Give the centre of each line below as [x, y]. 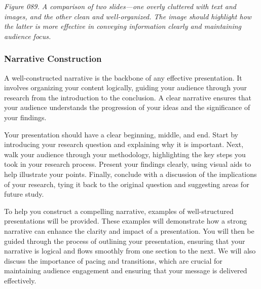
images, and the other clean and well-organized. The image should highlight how [128, 16]
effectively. [20, 280]
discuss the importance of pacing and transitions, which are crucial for [113, 260]
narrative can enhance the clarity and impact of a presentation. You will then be [129, 230]
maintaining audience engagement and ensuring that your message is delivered [126, 270]
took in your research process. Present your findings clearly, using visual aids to [128, 164]
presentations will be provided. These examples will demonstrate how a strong [125, 221]
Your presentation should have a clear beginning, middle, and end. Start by [121, 134]
